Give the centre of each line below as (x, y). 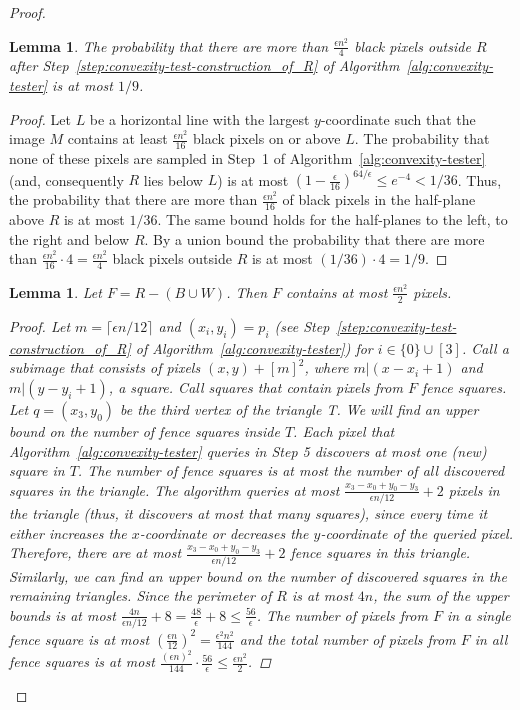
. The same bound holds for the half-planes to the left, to (332, 218)
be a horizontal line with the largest (199, 118)
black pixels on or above (267, 138)
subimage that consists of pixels (105, 367)
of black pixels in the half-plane (379, 199)
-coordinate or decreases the (224, 532)
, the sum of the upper (441, 595)
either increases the (68, 532)
